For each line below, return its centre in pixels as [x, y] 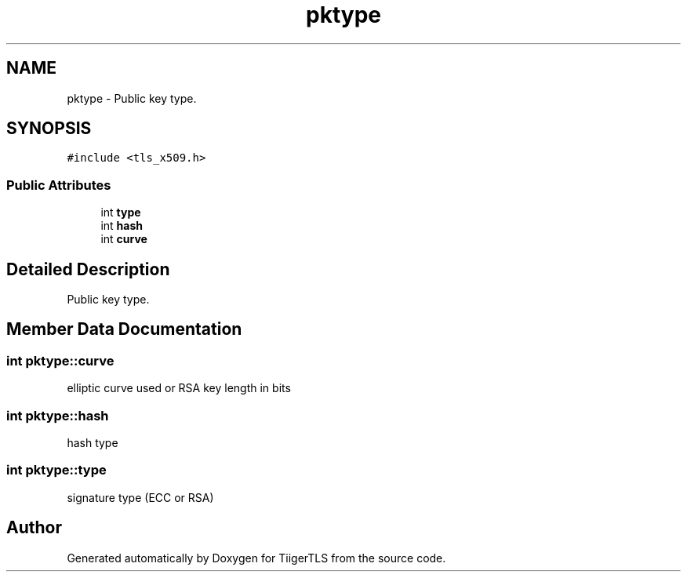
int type [121, 213]
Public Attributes [59, 185]
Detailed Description [88, 269]
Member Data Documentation [124, 329]
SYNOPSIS [49, 129]
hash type [93, 443]
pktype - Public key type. [132, 98]
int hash [122, 226]
